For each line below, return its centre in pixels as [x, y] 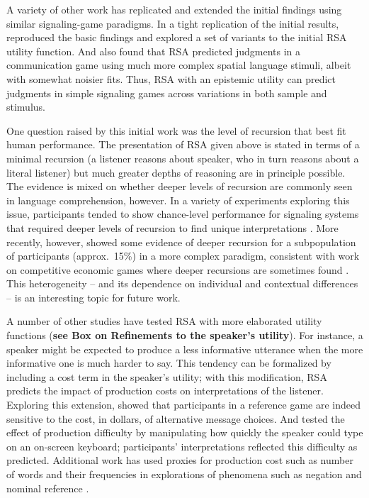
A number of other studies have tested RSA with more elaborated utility [164, 321]
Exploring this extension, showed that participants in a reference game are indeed [184, 405]
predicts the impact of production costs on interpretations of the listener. [165, 391]
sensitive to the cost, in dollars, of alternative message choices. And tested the [176, 418]
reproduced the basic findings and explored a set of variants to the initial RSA [177, 37]
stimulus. [26, 107]
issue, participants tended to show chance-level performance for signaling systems [183, 214]
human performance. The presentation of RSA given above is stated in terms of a [183, 144]
